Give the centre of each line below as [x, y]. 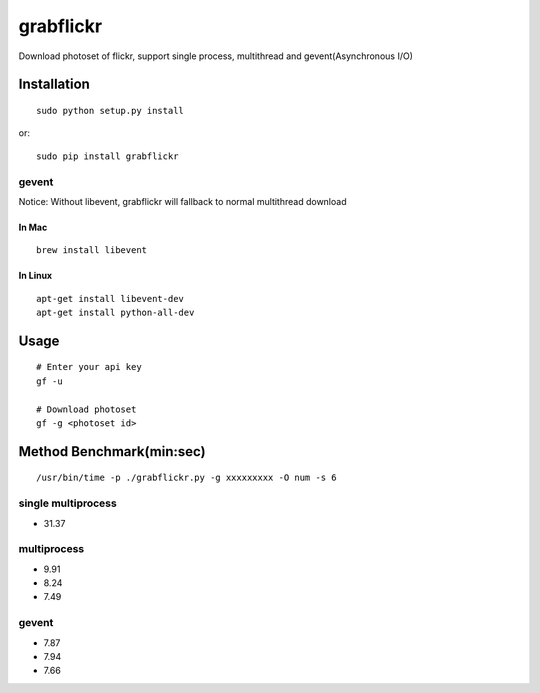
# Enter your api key [89, 367]
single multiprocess [67, 503]
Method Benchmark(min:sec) [112, 451]
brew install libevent [92, 250]
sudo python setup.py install [110, 110]
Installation [54, 84]
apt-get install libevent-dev [110, 298]
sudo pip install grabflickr [107, 156]
